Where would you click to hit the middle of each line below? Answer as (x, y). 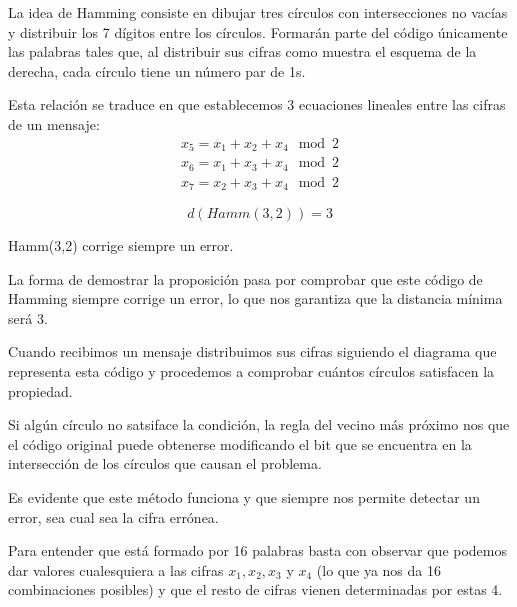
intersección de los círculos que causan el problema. (165, 463)
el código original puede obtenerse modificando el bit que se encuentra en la (240, 443)
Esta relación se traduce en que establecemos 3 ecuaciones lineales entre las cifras (257, 104)
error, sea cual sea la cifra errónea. (113, 516)
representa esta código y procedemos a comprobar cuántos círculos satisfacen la (251, 370)
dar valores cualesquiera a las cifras (116, 569)
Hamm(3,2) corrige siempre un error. (121, 245)
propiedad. (40, 390)
